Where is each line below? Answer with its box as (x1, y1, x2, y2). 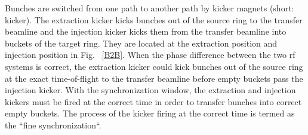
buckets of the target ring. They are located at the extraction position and (5, 36, 278, 49)
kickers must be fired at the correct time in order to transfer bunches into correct (5, 95, 302, 108)
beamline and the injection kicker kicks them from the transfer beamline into (5, 25, 287, 38)
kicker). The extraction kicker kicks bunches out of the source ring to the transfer (5, 13, 303, 26)
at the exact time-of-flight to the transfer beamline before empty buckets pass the (5, 72, 303, 84)
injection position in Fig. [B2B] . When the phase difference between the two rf (5, 48, 295, 61)
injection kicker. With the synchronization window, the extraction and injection (5, 84, 296, 96)
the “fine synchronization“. (5, 118, 101, 131)
